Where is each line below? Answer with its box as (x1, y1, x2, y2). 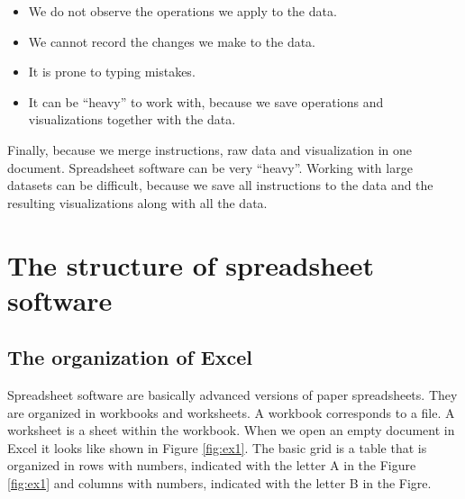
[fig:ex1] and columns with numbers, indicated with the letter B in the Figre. (7, 474, 432, 493)
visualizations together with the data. (28, 110, 236, 129)
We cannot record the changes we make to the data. (28, 32, 316, 50)
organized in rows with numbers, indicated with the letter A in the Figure (7, 456, 416, 475)
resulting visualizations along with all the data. (7, 193, 268, 212)
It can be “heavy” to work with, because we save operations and (28, 92, 384, 111)
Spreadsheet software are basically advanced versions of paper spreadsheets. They (7, 386, 458, 404)
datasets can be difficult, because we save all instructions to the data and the (7, 176, 433, 195)
